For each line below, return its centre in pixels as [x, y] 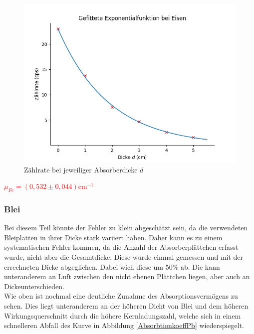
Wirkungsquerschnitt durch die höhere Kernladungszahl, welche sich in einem [123, 315]
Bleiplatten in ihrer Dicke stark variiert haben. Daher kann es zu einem [113, 237]
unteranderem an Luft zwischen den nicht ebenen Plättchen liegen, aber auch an [127, 276]
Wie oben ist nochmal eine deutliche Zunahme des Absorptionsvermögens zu [121, 296]
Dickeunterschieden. [34, 286]
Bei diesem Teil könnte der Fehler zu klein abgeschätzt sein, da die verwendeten [126, 228]
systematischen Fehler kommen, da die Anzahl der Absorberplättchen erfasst [121, 247]
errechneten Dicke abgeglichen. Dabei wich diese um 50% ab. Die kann [112, 266]
